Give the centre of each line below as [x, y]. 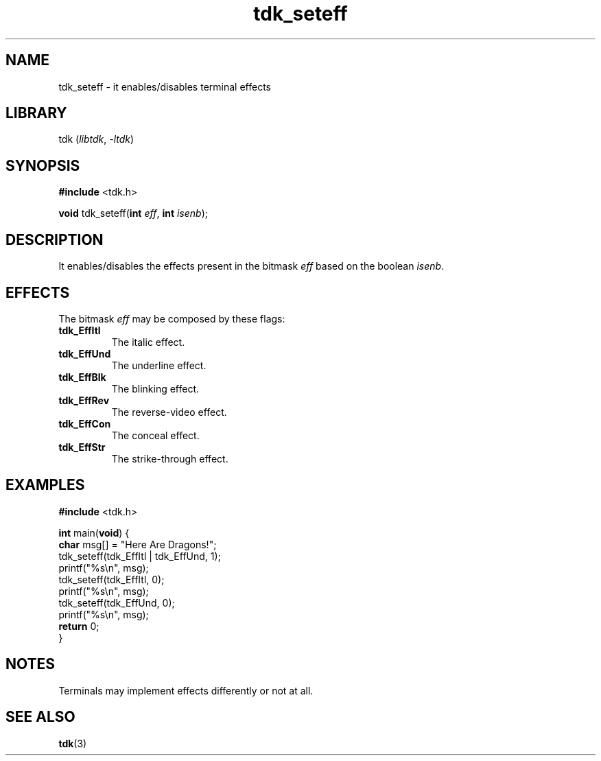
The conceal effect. [155, 435]
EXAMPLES [45, 485]
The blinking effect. [155, 388]
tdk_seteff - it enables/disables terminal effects [165, 86]
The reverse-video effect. [169, 412]
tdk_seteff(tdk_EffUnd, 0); [117, 602]
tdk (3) [73, 743]
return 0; [79, 626]
